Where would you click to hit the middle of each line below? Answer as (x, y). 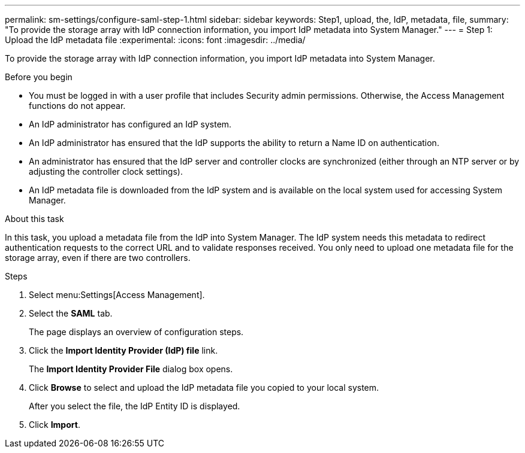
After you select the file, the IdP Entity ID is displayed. (135, 406)
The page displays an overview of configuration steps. (136, 332)
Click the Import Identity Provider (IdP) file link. (123, 350)
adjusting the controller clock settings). (106, 171)
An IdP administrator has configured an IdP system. (130, 124)
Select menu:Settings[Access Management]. (117, 295)
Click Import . (55, 425)
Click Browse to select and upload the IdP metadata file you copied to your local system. (204, 387)
